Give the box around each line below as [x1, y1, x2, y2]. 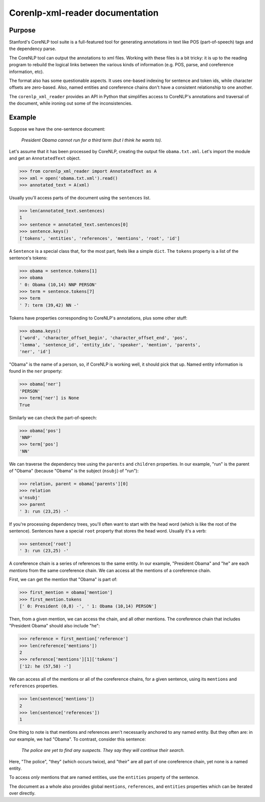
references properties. [9, 683, 59, 689]
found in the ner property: [9, 368, 63, 374]
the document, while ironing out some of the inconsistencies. [9, 101, 132, 107]
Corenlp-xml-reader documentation [9, 7, 159, 18]
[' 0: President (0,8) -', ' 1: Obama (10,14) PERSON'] [19, 603, 157, 609]
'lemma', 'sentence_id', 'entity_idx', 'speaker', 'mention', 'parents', [19, 342, 201, 348]
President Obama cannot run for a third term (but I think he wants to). [21, 137, 162, 143]
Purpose [9, 26, 36, 34]
